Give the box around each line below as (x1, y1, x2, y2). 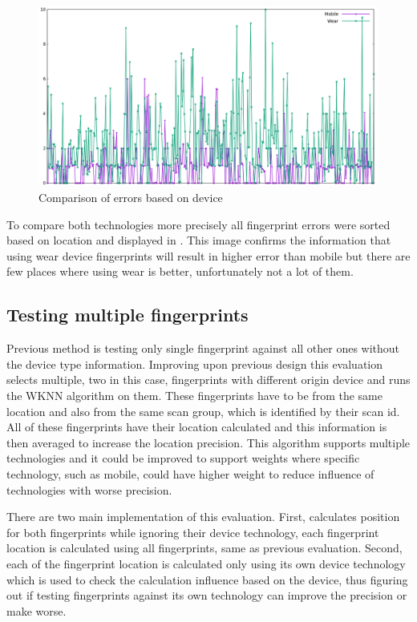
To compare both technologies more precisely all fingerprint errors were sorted (6, 216, 391, 232)
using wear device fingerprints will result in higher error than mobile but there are (6, 247, 411, 264)
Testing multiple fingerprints (6, 302, 249, 327)
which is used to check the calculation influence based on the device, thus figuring (6, 571, 408, 588)
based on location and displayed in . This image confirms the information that (6, 232, 391, 248)
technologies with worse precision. (6, 481, 172, 498)
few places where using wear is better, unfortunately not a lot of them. (6, 263, 354, 280)
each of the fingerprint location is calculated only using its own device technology (6, 555, 406, 572)
